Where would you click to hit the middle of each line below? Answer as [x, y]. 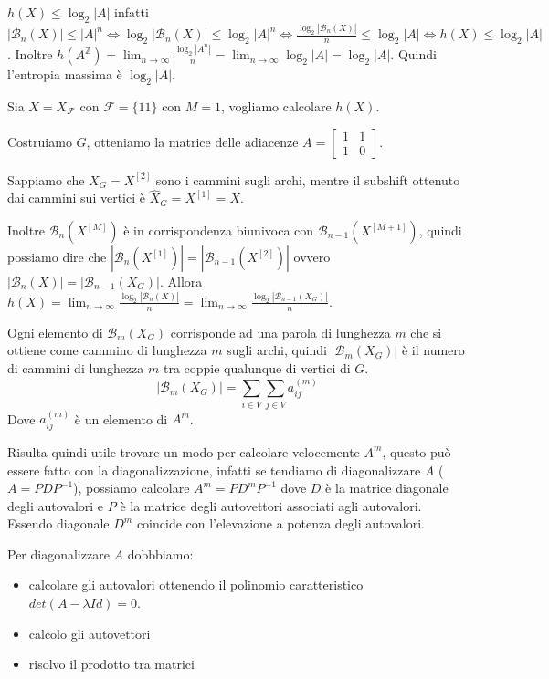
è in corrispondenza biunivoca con [219, 230]
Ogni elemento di [55, 332]
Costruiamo [40, 141]
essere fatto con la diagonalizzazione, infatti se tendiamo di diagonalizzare [214, 470]
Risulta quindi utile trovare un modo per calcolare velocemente [184, 451]
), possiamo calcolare [132, 488]
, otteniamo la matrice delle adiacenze [192, 141]
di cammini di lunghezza [76, 367]
